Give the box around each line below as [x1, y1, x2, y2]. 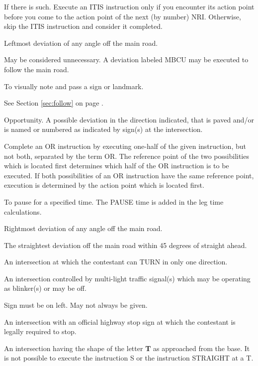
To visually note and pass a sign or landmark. [4, 81, 144, 91]
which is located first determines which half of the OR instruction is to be [4, 160, 229, 171]
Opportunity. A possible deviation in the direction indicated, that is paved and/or [4, 114, 254, 124]
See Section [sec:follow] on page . [4, 98, 103, 108]
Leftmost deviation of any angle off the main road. [4, 37, 158, 48]
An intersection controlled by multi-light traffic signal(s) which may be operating [4, 273, 251, 283]
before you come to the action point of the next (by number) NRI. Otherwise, [4, 11, 241, 21]
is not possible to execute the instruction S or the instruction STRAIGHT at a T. [4, 353, 254, 363]
